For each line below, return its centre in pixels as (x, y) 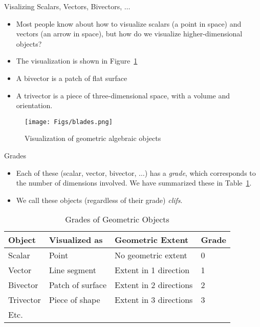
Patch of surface (78, 285)
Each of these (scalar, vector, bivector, (76, 172)
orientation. (34, 105)
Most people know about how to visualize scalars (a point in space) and (129, 23)
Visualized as (76, 240)
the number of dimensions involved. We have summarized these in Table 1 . (134, 183)
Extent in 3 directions (154, 300)
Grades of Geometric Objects (117, 219)
